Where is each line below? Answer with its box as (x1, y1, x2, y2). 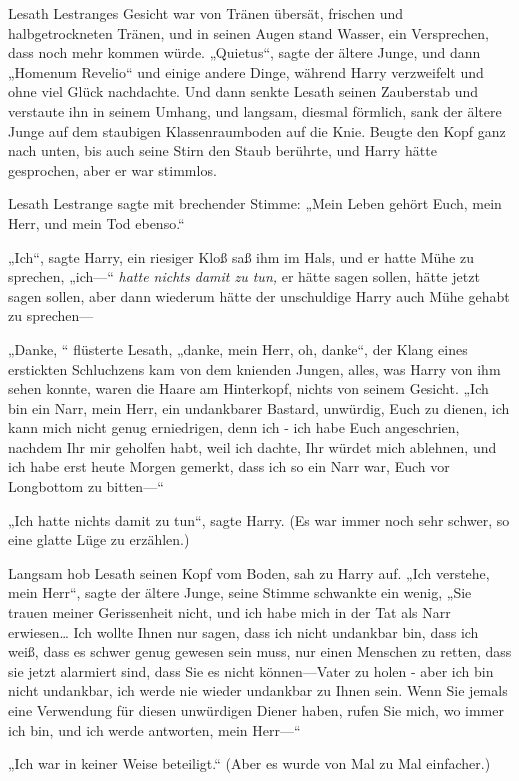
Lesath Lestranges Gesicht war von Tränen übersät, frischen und (8, 3, 404, 23)
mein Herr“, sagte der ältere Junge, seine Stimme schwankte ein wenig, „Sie (8, 582, 472, 603)
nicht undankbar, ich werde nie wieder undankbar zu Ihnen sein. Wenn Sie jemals (8, 680, 508, 701)
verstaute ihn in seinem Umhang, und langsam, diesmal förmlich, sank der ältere (8, 100, 502, 121)
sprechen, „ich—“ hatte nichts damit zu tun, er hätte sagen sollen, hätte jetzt (8, 266, 480, 287)
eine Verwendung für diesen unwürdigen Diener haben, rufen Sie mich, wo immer (8, 700, 504, 720)
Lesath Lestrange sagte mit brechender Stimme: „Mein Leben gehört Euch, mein (8, 193, 502, 214)
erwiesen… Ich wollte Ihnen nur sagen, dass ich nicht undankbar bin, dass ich (8, 621, 479, 642)
